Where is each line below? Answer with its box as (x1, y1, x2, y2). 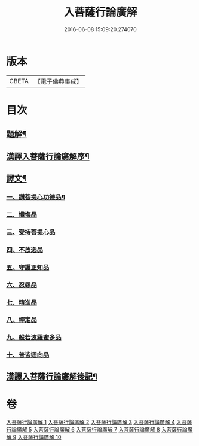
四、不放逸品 (6, 245, 44, 254)
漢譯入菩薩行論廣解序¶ (6, 151, 90, 162)
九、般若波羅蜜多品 (6, 333, 62, 342)
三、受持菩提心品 (6, 228, 56, 236)
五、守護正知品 (6, 263, 50, 271)
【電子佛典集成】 (34, 77, 82, 86)
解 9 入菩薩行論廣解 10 (6, 433, 62, 441)
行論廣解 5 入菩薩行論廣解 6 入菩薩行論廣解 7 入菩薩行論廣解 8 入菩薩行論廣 (6, 426, 193, 433)
